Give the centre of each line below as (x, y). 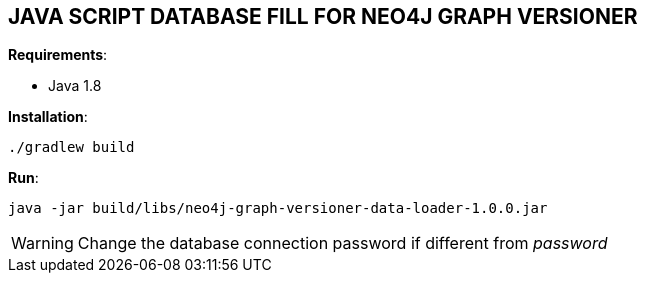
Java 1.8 (75, 86)
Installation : (48, 117)
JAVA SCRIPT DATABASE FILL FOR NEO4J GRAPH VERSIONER (323, 16)
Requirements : (58, 55)
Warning (42, 243)
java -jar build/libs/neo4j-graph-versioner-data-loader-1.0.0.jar (278, 208)
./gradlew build (71, 147)
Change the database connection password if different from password (342, 243)
